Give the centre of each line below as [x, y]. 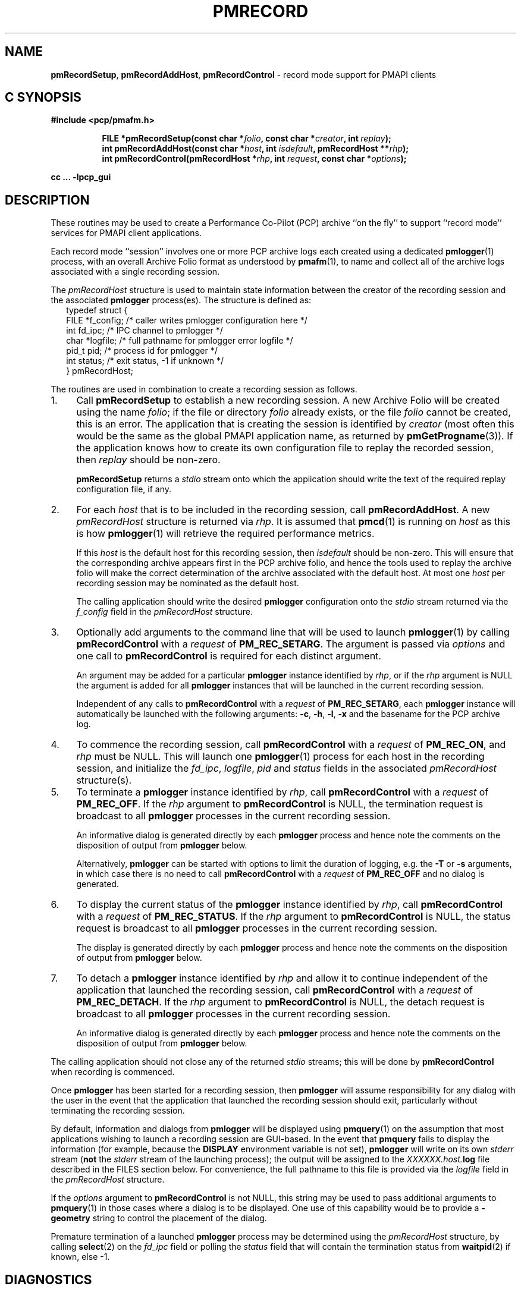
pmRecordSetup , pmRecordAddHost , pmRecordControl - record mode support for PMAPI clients [244, 74]
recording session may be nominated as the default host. [188, 583]
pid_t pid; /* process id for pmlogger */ [142, 351]
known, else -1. [80, 1257]
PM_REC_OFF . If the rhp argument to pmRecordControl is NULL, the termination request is [280, 804]
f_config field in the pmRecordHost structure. [164, 612]
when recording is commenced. [113, 1072]
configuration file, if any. [124, 489]
